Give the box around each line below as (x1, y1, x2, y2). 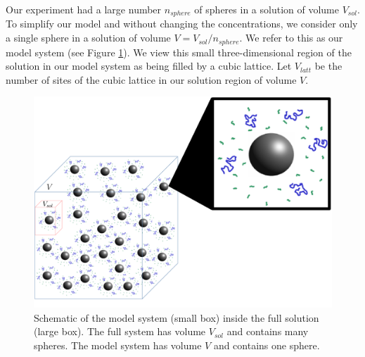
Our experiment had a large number (6, 2, 162, 16)
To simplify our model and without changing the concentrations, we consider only (6, 16, 358, 31)
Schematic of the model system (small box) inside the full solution (34, 310, 319, 325)
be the (314, 58, 342, 73)
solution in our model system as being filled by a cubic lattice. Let (6, 58, 292, 73)
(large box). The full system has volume (34, 324, 206, 339)
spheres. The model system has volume (34, 337, 202, 352)
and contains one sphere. (213, 337, 320, 352)
